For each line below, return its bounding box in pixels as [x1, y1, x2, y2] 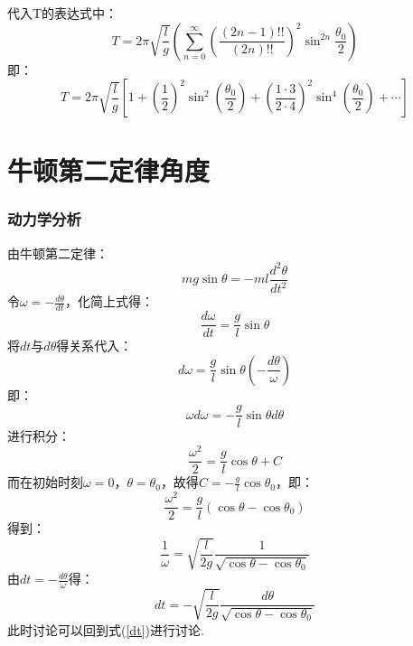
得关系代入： [56, 336, 133, 355]
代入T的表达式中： [7, 4, 118, 22]
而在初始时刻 [7, 473, 83, 492]
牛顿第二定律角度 [7, 152, 211, 189]
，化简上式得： [65, 292, 154, 311]
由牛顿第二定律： [7, 243, 108, 262]
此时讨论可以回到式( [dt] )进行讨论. [7, 620, 204, 639]
